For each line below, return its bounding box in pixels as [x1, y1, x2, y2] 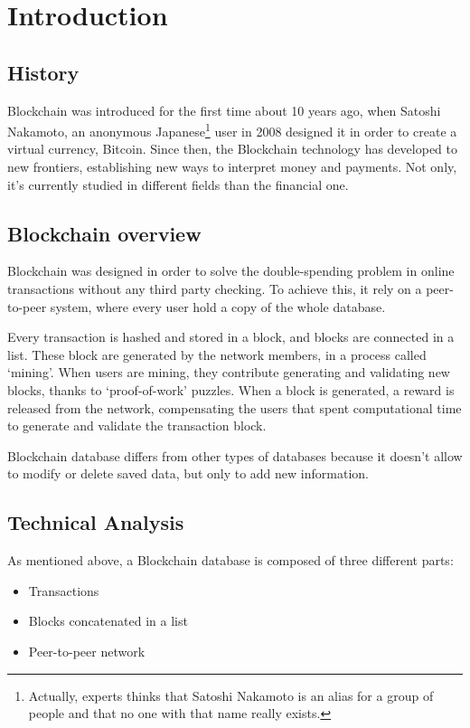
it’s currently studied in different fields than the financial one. [7, 175, 349, 194]
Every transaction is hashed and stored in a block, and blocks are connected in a [7, 327, 455, 346]
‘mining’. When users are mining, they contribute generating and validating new [7, 363, 450, 382]
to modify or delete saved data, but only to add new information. [7, 464, 369, 483]
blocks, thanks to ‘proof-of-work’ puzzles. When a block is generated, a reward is [7, 380, 455, 399]
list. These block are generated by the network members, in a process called [7, 345, 427, 364]
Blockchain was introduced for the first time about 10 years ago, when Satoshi [7, 100, 441, 119]
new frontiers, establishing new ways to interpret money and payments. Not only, [7, 157, 457, 176]
